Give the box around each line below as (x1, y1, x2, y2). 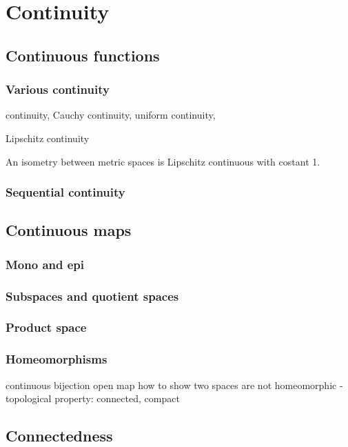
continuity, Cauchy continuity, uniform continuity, (6, 108, 216, 122)
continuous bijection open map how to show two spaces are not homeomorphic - (6, 377, 343, 392)
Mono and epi (6, 255, 85, 272)
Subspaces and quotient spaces (6, 287, 179, 304)
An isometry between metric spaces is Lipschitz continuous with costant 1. (6, 154, 320, 168)
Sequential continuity (6, 183, 125, 201)
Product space (6, 319, 87, 336)
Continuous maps (6, 219, 132, 241)
